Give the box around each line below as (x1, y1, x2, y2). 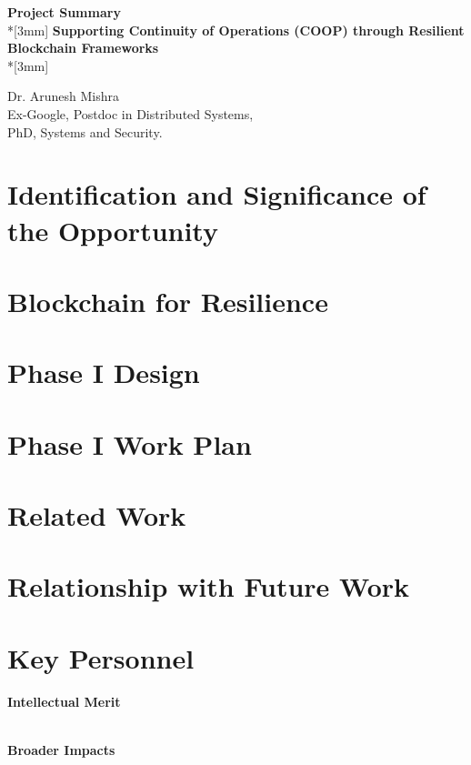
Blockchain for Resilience (7, 282, 328, 319)
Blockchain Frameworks (7, 38, 159, 57)
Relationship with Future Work (7, 568, 410, 605)
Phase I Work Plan (7, 425, 252, 462)
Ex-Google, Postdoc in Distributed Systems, (7, 104, 254, 123)
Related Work (7, 497, 186, 534)
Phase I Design (7, 354, 200, 391)
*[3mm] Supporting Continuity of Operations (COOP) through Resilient (7, 20, 465, 39)
